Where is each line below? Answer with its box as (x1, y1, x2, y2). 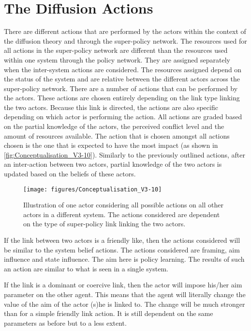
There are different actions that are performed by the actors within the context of (4, 26, 246, 36)
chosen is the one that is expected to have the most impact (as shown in (4, 140, 218, 150)
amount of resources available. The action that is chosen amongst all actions (4, 130, 230, 141)
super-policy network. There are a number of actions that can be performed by (4, 83, 238, 93)
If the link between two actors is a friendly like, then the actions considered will (4, 235, 240, 245)
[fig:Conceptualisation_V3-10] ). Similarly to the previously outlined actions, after (4, 149, 245, 159)
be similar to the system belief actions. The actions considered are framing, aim (4, 244, 240, 254)
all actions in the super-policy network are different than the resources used (4, 45, 228, 55)
